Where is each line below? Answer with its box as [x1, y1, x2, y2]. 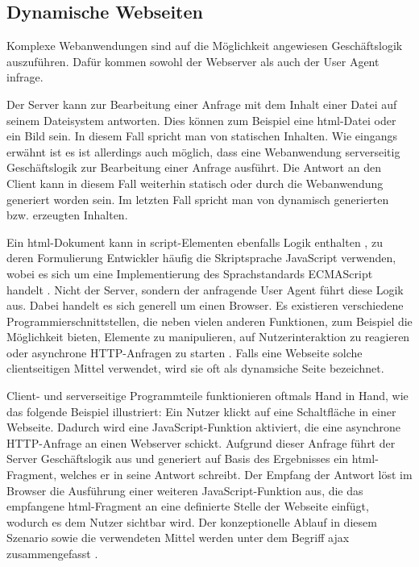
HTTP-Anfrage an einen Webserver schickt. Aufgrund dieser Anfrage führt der [6, 434, 396, 451]
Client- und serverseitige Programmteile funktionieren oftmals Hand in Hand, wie [6, 387, 409, 404]
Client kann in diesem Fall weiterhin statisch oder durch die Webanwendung [6, 174, 384, 191]
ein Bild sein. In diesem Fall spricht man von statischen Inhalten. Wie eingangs [6, 127, 398, 144]
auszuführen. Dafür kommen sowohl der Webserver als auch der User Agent [6, 52, 380, 69]
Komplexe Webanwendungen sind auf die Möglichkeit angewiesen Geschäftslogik [6, 37, 403, 54]
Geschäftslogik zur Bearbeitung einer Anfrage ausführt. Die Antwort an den [6, 159, 381, 176]
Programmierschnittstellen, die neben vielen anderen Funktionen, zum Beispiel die [6, 312, 413, 329]
